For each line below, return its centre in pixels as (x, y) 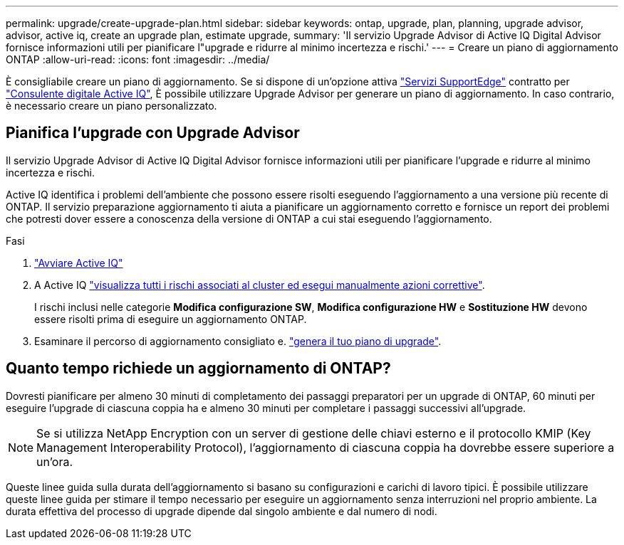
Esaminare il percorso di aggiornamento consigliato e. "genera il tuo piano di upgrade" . (238, 341)
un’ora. (55, 461)
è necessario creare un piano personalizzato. (111, 106)
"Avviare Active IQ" (79, 263)
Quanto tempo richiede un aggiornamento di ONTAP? (198, 369)
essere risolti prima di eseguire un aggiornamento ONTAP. (171, 319)
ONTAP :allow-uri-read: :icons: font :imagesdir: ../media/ (138, 59)
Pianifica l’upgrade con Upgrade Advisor (153, 133)
